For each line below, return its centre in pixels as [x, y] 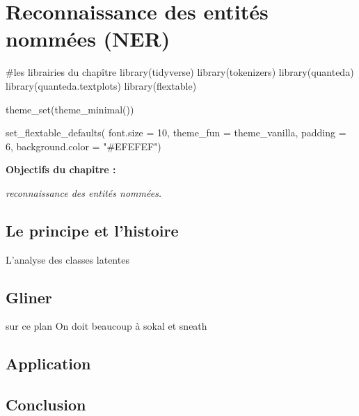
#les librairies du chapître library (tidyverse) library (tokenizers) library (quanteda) [180, 72]
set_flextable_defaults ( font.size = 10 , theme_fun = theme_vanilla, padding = [176, 133]
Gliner [29, 297]
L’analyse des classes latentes [67, 259]
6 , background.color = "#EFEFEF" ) [83, 146]
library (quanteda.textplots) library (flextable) [101, 85]
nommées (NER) [88, 39]
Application [48, 363]
